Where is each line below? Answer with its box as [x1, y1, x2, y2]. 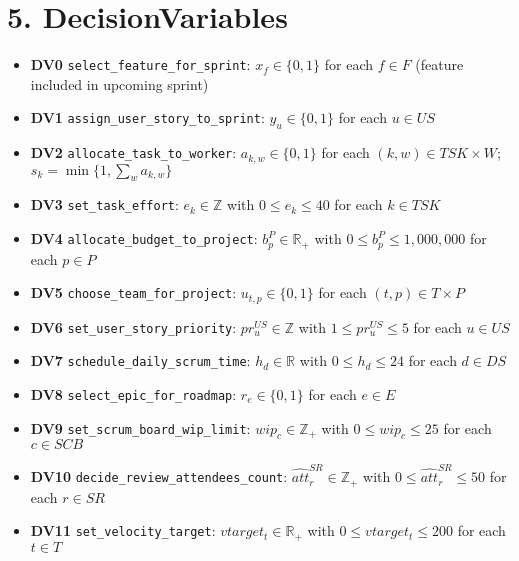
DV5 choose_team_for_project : [30, 282, 237, 303]
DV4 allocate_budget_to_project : [30, 228, 258, 249]
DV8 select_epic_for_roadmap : [30, 383, 237, 404]
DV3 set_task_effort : [30, 194, 179, 215]
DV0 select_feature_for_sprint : [30, 54, 251, 75]
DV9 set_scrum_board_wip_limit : [30, 417, 251, 438]
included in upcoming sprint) [30, 73, 209, 94]
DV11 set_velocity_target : [30, 520, 216, 541]
